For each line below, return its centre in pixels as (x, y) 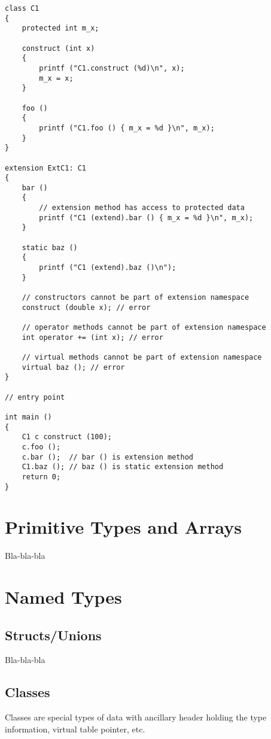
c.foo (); (41, 447)
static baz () (50, 247)
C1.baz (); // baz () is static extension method (123, 467)
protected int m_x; (60, 28)
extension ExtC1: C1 (46, 168)
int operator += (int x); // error (92, 337)
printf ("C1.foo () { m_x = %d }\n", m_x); (127, 128)
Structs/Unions (53, 635)
